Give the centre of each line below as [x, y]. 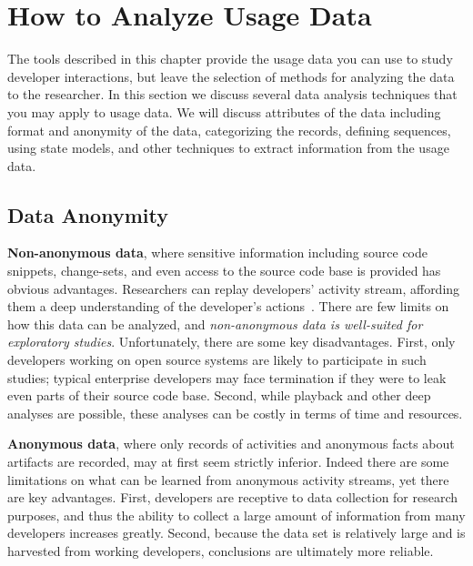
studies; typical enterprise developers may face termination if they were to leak [227, 377]
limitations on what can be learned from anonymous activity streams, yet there [228, 479]
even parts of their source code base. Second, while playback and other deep [219, 395]
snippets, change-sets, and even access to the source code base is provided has [224, 271]
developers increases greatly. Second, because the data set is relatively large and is [236, 533]
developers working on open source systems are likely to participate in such [217, 360]
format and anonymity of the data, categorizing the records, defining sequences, [229, 130]
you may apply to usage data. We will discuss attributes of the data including [224, 111]
